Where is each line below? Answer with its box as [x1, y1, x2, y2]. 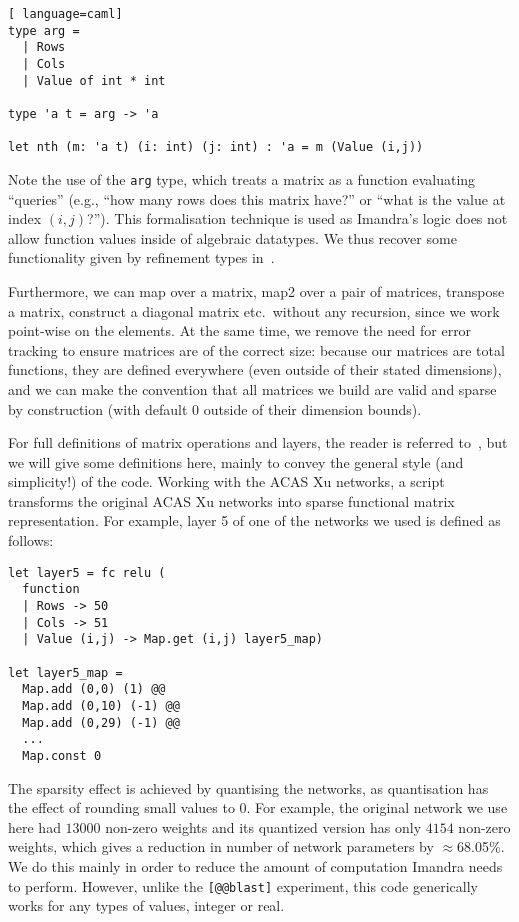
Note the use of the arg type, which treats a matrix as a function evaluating [8, 168, 476, 189]
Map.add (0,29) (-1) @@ [22, 715, 180, 730]
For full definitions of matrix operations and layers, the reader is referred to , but [8, 432, 508, 453]
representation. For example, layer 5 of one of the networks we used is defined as [8, 510, 501, 531]
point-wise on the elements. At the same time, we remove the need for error [8, 320, 472, 341]
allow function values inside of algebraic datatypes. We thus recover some [8, 227, 457, 248]
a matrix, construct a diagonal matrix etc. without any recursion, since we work [8, 300, 500, 321]
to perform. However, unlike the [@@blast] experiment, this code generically [8, 875, 478, 896]
